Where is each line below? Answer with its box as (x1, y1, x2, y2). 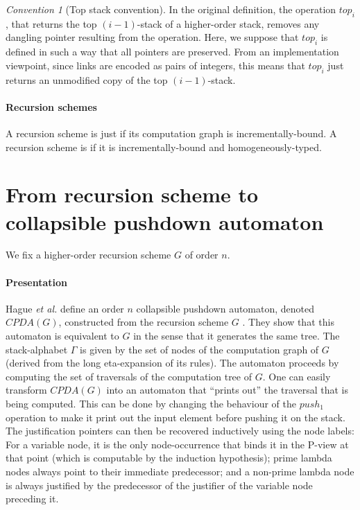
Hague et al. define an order (6, 301, 124, 315)
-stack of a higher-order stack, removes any (137, 16, 320, 30)
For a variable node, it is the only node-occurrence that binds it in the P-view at (6, 437, 349, 451)
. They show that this (242, 315, 334, 329)
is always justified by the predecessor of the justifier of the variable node (6, 477, 313, 492)
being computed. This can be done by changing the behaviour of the (6, 396, 296, 411)
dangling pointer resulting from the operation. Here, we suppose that (6, 30, 299, 44)
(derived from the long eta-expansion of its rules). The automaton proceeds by (6, 355, 339, 370)
